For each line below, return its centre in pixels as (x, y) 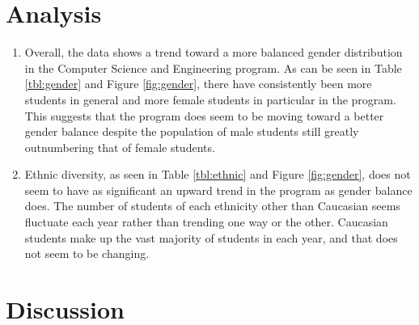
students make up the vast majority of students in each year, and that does (211, 237)
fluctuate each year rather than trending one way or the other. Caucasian (206, 222)
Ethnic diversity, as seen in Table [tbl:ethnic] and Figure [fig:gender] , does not (218, 174)
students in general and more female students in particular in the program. (210, 99)
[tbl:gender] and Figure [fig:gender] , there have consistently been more (198, 84)
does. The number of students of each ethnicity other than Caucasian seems (212, 206)
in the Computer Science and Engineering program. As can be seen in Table (213, 68)
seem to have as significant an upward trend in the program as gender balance (218, 190)
